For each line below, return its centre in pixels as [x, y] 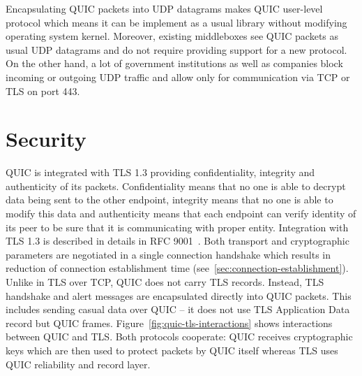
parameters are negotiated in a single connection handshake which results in [168, 254]
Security [46, 139]
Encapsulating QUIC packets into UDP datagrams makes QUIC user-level [164, 8]
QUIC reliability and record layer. [78, 364]
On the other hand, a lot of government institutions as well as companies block [174, 63]
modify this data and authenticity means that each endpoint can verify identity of [181, 214]
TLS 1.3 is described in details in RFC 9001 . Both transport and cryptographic [178, 241]
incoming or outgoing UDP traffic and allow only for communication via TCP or [178, 77]
